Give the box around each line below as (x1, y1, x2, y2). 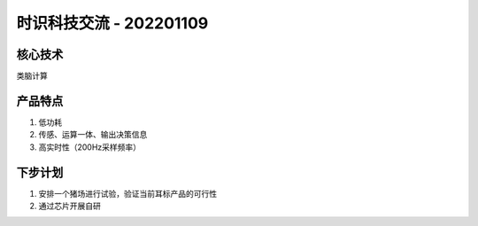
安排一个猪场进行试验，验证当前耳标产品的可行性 (38, 188, 217, 199)
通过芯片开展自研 (38, 200, 101, 212)
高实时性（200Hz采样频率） (38, 142, 142, 152)
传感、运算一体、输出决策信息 (38, 129, 148, 140)
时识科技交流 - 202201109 (16, 13, 209, 33)
